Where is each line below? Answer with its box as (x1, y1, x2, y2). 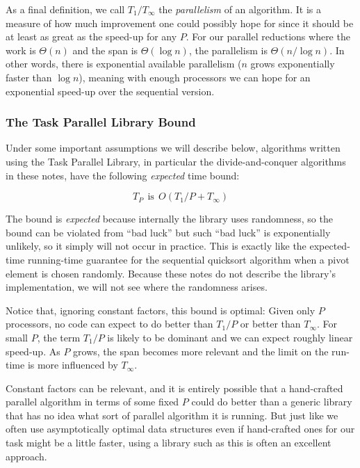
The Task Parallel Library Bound (6, 113, 196, 131)
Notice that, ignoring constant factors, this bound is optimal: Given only (6, 302, 316, 317)
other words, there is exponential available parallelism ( (6, 56, 242, 71)
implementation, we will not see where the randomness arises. (6, 280, 268, 294)
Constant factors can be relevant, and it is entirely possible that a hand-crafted (6, 380, 343, 395)
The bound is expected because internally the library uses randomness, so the (6, 211, 333, 226)
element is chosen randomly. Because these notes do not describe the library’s (6, 266, 336, 280)
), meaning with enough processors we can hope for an (79, 70, 311, 84)
